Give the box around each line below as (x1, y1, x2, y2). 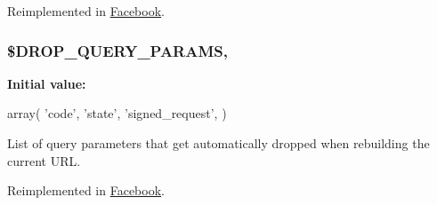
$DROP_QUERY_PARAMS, (7, 39, 228, 61)
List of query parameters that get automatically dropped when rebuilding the (7, 134, 430, 152)
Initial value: (7, 74, 86, 92)
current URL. (7, 151, 81, 170)
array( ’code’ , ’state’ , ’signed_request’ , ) (7, 104, 227, 122)
